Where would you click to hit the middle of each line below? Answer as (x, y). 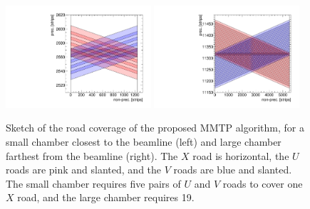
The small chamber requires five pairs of (93, 183)
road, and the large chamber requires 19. (106, 197)
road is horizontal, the (241, 155)
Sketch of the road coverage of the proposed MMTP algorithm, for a (155, 128)
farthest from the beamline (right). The (92, 155)
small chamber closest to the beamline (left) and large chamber (144, 142)
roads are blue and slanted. (233, 170)
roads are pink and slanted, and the (84, 170)
